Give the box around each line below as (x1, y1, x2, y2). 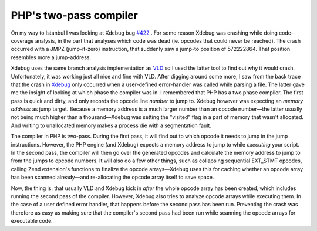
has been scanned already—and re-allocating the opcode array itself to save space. (11, 174, 214, 181)
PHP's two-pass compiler (11, 9, 138, 22)
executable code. (11, 218, 53, 225)
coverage (11, 37, 34, 44)
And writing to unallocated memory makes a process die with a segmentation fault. (11, 122, 211, 129)
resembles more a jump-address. (11, 53, 92, 61)
